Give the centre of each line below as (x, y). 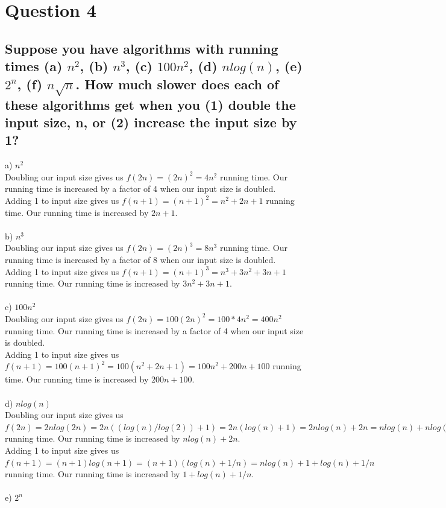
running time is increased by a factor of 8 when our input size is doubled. (140, 260)
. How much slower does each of (177, 84)
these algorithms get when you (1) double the (150, 104)
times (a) (34, 66)
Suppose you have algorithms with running (142, 48)
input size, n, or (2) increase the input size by (151, 122)
